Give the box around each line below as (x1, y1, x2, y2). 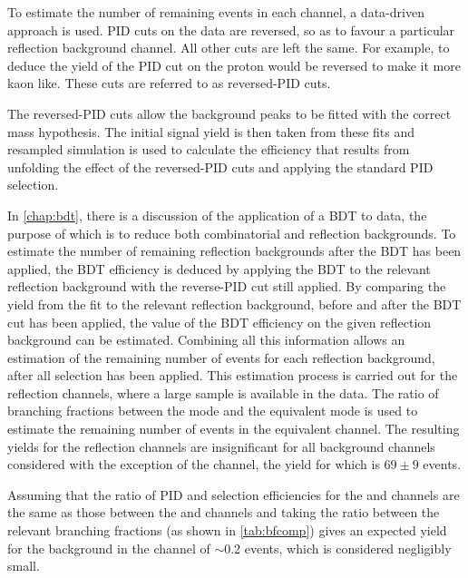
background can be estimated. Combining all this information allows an (7, 330, 405, 349)
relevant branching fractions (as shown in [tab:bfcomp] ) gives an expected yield (7, 521, 447, 540)
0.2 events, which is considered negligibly (224, 538, 452, 557)
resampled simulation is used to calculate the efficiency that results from (7, 140, 410, 159)
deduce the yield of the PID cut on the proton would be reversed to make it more (7, 55, 461, 74)
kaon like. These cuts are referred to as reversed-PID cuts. (7, 73, 331, 93)
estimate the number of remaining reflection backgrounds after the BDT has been (7, 241, 462, 260)
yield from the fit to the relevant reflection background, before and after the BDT (7, 294, 462, 313)
